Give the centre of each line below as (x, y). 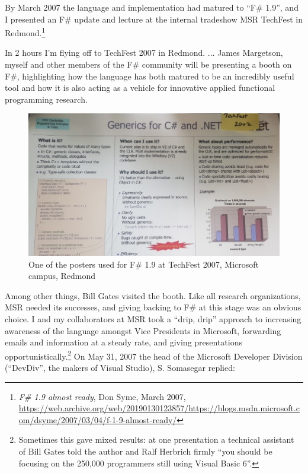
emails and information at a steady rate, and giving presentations (124, 342)
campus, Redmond (62, 276)
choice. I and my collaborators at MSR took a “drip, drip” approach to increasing (153, 319)
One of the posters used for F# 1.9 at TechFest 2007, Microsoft (144, 264)
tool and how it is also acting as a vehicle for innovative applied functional (140, 88)
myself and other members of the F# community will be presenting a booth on (148, 64)
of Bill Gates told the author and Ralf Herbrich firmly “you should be (145, 451)
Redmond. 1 (25, 32)
